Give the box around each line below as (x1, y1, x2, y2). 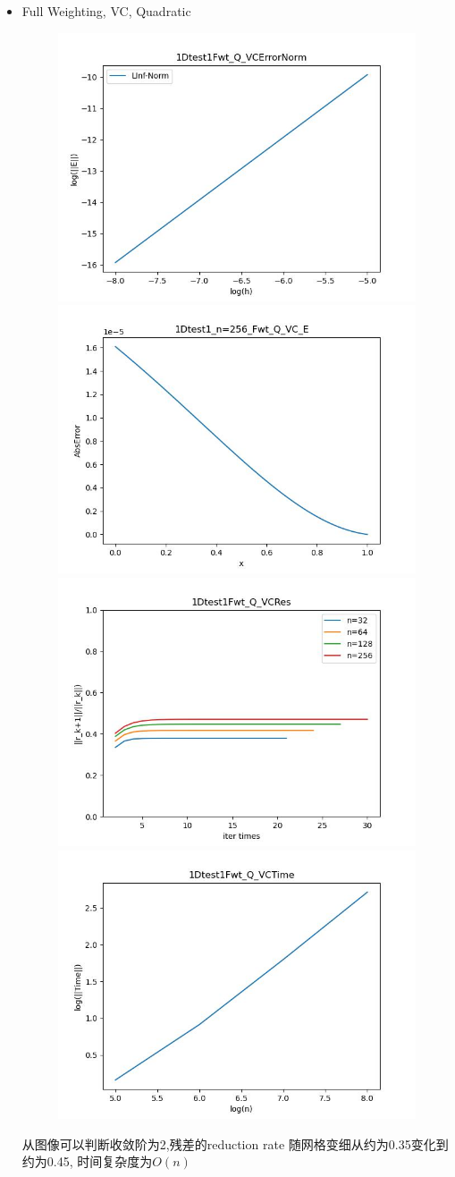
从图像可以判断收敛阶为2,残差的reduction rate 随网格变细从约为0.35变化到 (21, 1134, 449, 1153)
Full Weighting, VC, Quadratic (21, 2, 191, 20)
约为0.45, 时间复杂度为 (21, 1152, 153, 1171)
